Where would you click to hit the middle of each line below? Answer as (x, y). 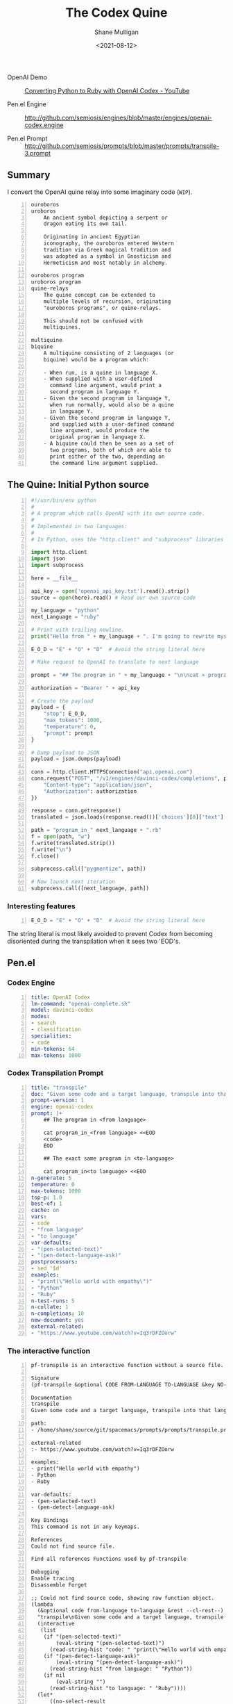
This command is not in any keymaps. (85, 1527)
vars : (39, 1217)
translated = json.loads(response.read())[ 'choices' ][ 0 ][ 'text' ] (127, 817)
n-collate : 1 (50, 1307)
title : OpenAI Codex (61, 997)
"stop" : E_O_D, (65, 714)
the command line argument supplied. (104, 463)
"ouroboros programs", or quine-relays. (102, 308)
